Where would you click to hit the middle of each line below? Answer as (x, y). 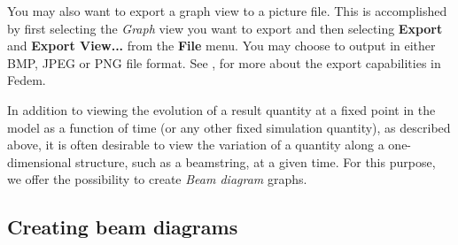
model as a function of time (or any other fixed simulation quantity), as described (229, 127)
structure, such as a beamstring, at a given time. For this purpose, (256, 161)
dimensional (39, 161)
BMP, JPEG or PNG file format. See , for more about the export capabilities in (224, 62)
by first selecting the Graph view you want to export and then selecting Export (225, 28)
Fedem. (27, 80)
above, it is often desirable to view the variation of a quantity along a (196, 145)
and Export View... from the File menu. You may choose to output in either (221, 46)
